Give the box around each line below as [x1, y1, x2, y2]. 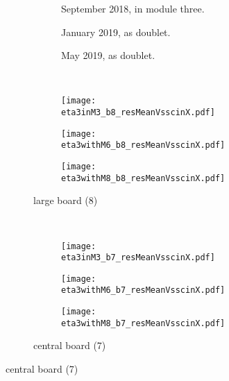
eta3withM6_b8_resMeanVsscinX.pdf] [61, 140, 226, 151]
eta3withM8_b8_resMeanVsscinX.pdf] [61, 173, 226, 183]
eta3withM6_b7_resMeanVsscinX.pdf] [61, 285, 226, 296]
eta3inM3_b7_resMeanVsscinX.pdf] [61, 253, 215, 263]
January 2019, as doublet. [61, 24, 171, 39]
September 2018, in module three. [61, 1, 205, 15]
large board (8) [33, 193, 98, 208]
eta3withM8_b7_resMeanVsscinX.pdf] [61, 318, 226, 328]
